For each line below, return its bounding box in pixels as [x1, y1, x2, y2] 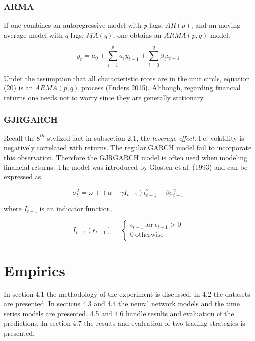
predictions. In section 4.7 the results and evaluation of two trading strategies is [4, 318, 245, 328]
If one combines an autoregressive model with [4, 20, 142, 30]
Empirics [4, 260, 66, 280]
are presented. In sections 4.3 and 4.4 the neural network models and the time [4, 298, 240, 309]
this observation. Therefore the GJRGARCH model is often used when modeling [4, 152, 248, 162]
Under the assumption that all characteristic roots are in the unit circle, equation [4, 73, 250, 83]
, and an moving [191, 20, 241, 30]
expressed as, [4, 171, 43, 181]
